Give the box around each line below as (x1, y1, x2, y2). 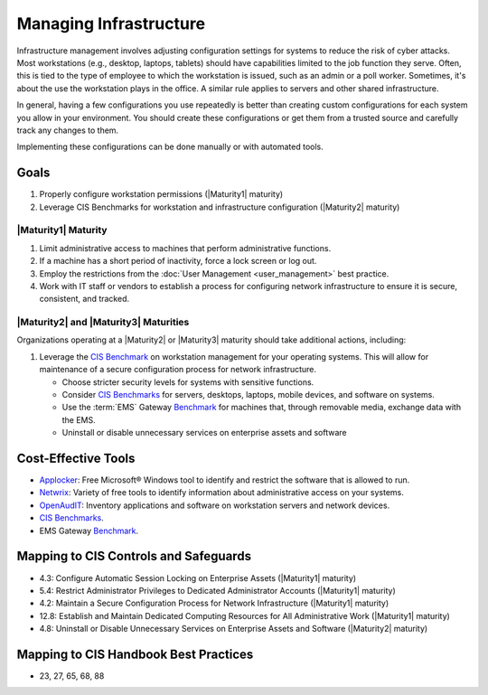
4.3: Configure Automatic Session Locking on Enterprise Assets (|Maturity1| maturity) (39, 572, 357, 583)
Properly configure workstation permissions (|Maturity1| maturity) (39, 189, 284, 200)
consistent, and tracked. (39, 294, 130, 305)
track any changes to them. (16, 125, 119, 136)
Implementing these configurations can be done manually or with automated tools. (16, 141, 324, 153)
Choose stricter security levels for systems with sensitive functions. (61, 376, 314, 388)
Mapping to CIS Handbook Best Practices (16, 646, 254, 662)
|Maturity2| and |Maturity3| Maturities (16, 316, 190, 329)
